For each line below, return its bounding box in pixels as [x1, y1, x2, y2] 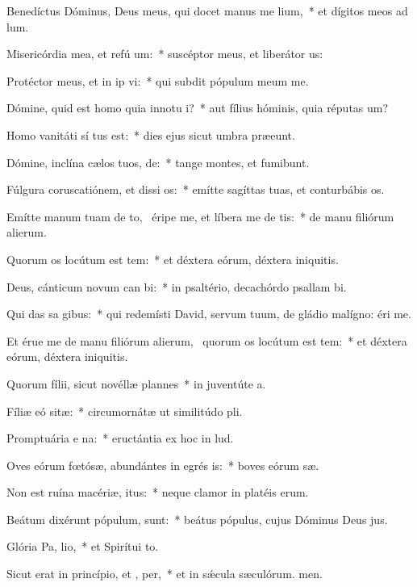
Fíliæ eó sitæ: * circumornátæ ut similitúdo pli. [6, 402, 243, 419]
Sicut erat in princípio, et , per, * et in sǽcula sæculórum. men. [6, 565, 323, 582]
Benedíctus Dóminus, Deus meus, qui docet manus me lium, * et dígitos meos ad [6, 2, 408, 19]
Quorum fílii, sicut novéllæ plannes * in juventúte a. [6, 375, 266, 392]
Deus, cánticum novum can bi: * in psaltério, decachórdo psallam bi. [6, 278, 347, 295]
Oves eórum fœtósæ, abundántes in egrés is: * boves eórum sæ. [6, 456, 319, 473]
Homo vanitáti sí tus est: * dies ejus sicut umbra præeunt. [6, 126, 295, 143]
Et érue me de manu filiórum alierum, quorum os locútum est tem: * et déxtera [6, 332, 407, 349]
